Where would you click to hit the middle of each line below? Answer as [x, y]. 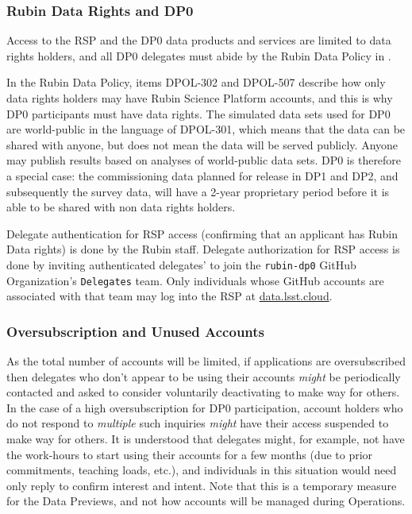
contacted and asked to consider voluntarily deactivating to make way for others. [203, 392]
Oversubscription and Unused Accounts [136, 331]
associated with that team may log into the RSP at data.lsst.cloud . [169, 296]
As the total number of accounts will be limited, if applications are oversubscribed [206, 361]
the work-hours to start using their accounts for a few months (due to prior [190, 454]
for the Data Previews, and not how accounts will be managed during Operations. [206, 501]
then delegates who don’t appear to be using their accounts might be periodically [204, 376]
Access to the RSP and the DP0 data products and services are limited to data [199, 40]
